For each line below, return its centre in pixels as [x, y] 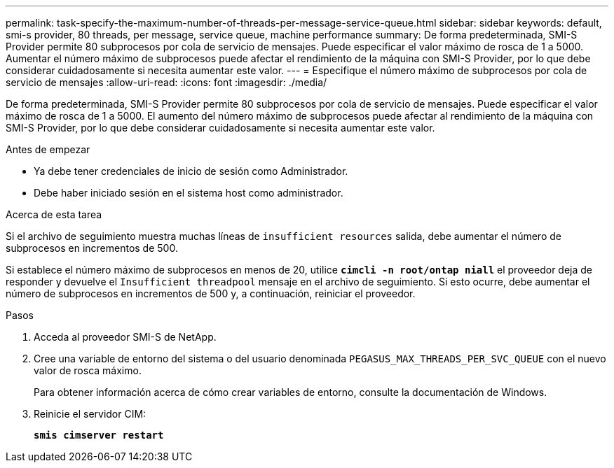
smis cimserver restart [99, 435]
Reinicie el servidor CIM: [90, 414]
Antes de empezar [48, 149]
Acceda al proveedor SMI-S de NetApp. [125, 337]
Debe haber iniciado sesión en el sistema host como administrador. [189, 193]
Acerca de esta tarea [54, 214]
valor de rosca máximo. [88, 370]
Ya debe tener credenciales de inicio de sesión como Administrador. [191, 171]
